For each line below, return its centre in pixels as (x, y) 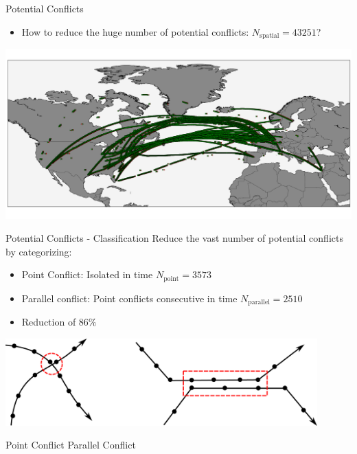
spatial (269, 36)
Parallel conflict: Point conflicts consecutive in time (129, 298)
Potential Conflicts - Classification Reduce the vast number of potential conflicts (174, 238)
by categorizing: (39, 251)
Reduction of (49, 322)
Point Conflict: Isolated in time (87, 274)
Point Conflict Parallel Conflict (71, 445)
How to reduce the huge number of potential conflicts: (135, 31)
